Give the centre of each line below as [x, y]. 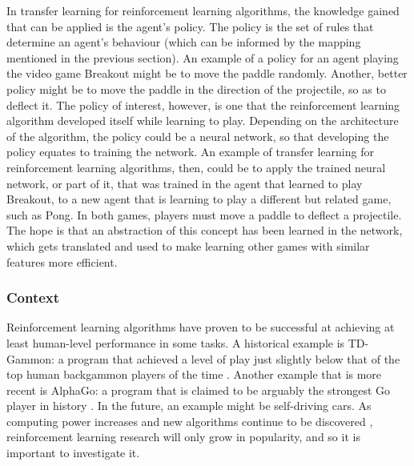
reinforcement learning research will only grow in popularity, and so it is [183, 437]
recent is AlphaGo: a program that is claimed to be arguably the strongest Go [199, 390]
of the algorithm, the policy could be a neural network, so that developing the [198, 136]
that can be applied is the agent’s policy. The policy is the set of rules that [190, 26]
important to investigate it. [73, 453]
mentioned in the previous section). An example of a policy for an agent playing [203, 57]
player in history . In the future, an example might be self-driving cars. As [189, 406]
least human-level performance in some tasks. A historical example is [176, 342]
